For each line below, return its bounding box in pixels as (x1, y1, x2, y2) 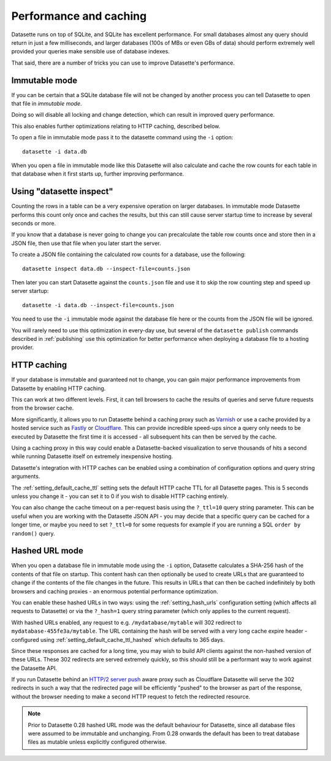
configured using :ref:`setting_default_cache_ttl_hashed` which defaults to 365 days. (11, 636, 225, 643)
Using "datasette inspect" (11, 186, 113, 197)
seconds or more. (11, 220, 56, 227)
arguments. (11, 473, 40, 480)
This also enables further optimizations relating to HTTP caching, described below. (11, 122, 221, 130)
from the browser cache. (11, 404, 74, 412)
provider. (11, 344, 34, 351)
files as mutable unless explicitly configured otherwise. (28, 738, 167, 746)
